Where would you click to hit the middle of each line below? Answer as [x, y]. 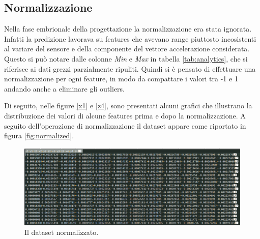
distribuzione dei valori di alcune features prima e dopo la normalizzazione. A [125, 115]
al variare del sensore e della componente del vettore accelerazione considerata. [127, 49]
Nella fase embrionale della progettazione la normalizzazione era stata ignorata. [128, 29]
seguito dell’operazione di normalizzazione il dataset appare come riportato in [125, 125]
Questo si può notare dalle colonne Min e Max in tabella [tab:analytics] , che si [126, 58]
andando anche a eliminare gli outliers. [65, 88]
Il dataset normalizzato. [62, 232]
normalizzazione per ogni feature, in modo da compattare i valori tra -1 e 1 [121, 79]
